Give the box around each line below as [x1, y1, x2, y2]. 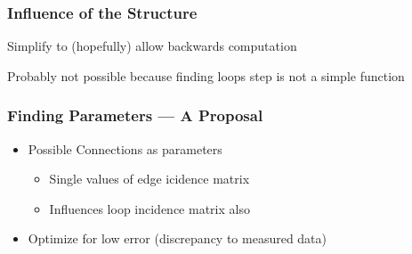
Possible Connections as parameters [28, 139, 222, 158]
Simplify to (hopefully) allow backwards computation [7, 37, 297, 55]
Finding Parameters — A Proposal [7, 104, 263, 127]
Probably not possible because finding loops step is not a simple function [7, 66, 405, 85]
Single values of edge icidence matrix [49, 169, 250, 188]
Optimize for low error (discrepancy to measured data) [28, 229, 327, 248]
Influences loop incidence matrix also [49, 199, 250, 217]
